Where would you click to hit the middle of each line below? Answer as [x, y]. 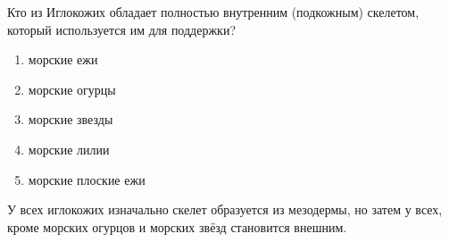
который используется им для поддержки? [122, 29]
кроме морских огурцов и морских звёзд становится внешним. [177, 226]
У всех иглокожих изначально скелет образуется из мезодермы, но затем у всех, [225, 209]
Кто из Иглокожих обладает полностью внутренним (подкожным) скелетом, [213, 12]
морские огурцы [72, 89]
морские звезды [71, 119]
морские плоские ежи [87, 179]
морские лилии [69, 149]
